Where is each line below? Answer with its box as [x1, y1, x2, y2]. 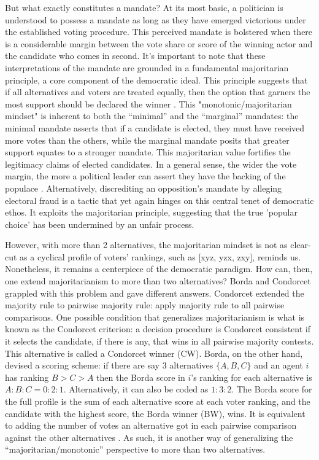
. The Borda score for [231, 383, 312, 396]
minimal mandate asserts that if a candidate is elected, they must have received [5, 121, 305, 134]
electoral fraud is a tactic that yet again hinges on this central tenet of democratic [5, 193, 314, 206]
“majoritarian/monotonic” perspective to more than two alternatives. [5, 443, 266, 456]
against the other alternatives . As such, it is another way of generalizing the [5, 431, 293, 443]
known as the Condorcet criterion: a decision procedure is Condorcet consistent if [5, 322, 310, 335]
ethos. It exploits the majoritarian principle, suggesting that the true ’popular [5, 206, 298, 219]
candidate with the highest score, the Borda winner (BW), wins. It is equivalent [5, 407, 306, 419]
